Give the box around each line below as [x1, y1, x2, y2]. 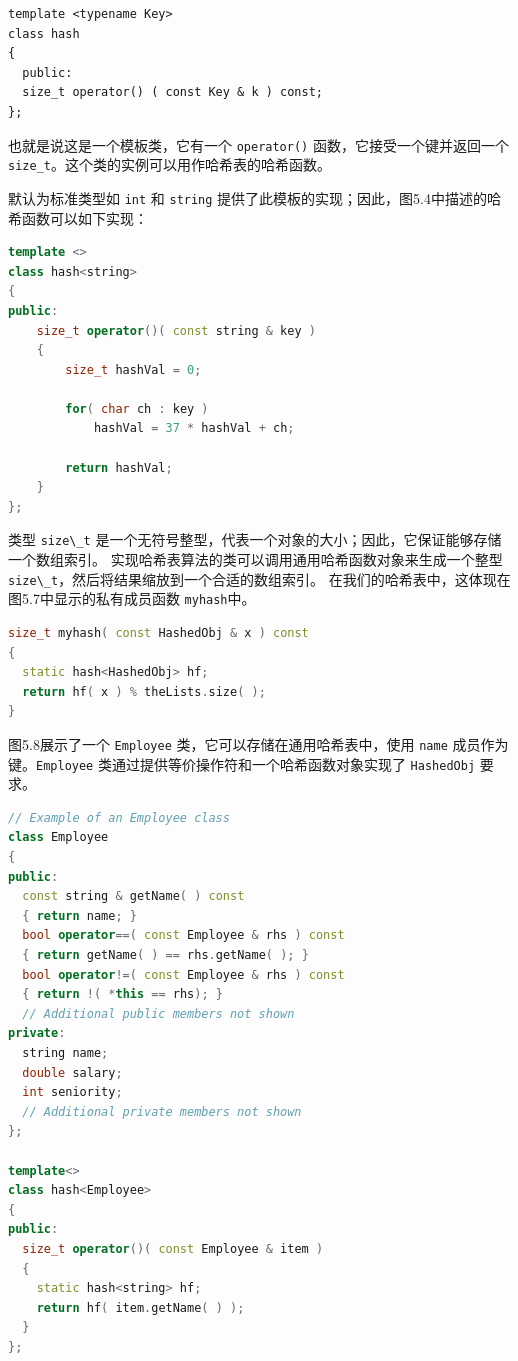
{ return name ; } [22, 908, 137, 923]
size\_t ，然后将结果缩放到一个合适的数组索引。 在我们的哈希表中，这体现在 [8, 568, 511, 589]
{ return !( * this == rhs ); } [22, 987, 223, 1002]
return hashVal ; [65, 460, 173, 475]
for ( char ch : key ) [65, 401, 209, 416]
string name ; [22, 1046, 109, 1060]
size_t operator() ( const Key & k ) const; [22, 85, 323, 100]
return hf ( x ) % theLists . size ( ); [22, 684, 266, 699]
